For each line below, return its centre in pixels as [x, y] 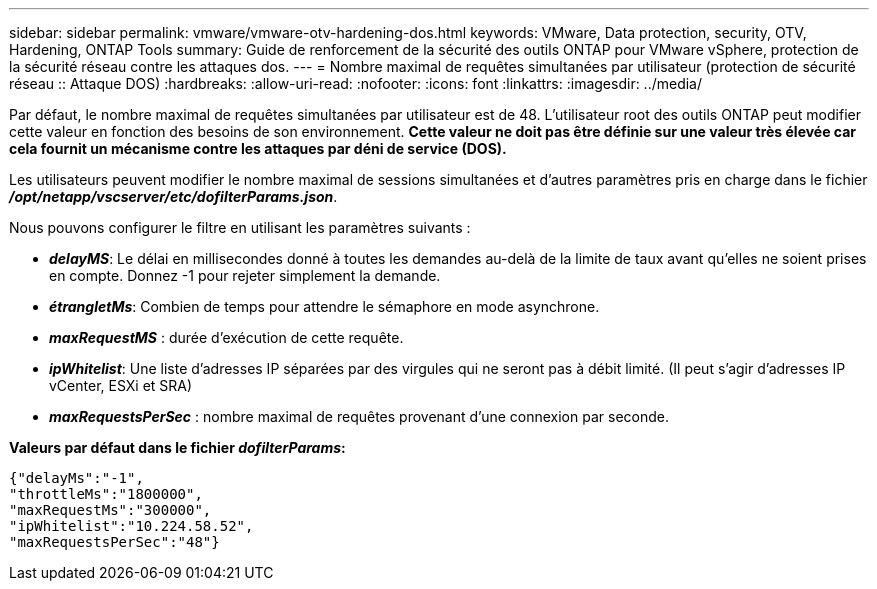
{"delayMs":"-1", [76, 478]
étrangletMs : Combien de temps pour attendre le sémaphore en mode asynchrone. [324, 306]
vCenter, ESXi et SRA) [121, 385]
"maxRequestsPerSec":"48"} [114, 542]
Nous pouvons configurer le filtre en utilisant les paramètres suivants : [240, 227]
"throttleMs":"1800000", [106, 494]
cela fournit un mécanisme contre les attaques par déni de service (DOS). [258, 148]
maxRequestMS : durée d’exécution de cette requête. [226, 337]
